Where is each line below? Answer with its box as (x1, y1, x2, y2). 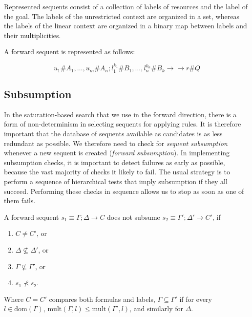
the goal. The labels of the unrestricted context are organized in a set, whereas (4, 11, 239, 21)
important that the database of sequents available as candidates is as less (4, 128, 223, 138)
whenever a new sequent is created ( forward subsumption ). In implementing (4, 148, 230, 158)
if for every (179, 294, 212, 304)
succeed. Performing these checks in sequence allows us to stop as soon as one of (4, 186, 244, 196)
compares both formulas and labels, (49, 294, 155, 304)
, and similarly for (129, 303, 183, 314)
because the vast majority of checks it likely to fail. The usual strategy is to (4, 167, 230, 177)
